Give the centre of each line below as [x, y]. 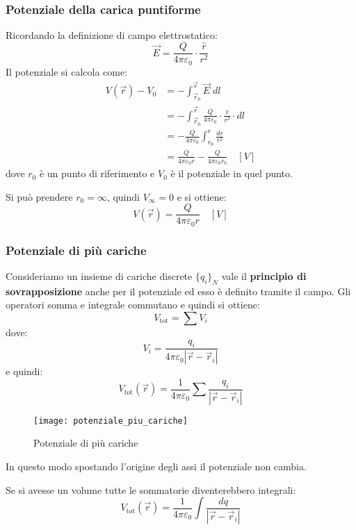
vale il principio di [264, 275]
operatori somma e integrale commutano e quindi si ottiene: [133, 305]
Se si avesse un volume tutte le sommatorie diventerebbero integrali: [151, 489]
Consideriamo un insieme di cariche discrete [99, 275]
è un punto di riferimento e [97, 173]
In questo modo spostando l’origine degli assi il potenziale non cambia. [156, 466]
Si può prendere [39, 196]
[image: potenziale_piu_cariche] [111, 421]
